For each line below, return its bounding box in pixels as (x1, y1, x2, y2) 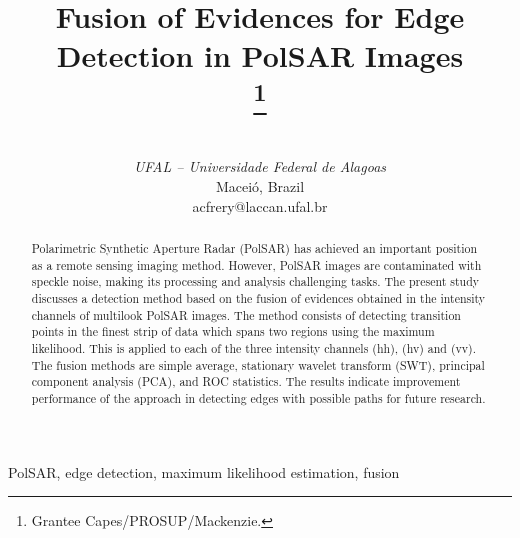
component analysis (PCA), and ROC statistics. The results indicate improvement (31, 373, 461, 390)
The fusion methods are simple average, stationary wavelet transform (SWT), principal (31, 356, 485, 373)
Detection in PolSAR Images (56, 35, 464, 76)
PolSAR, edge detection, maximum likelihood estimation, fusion (8, 461, 400, 482)
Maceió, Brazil (215, 176, 305, 197)
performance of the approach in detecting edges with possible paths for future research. (31, 389, 486, 406)
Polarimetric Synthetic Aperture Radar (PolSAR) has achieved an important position (31, 240, 478, 256)
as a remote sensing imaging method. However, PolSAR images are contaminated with (31, 256, 482, 273)
